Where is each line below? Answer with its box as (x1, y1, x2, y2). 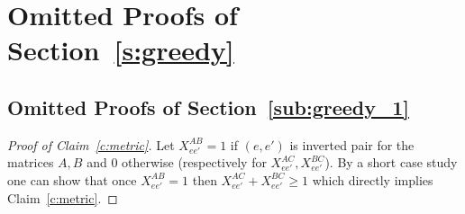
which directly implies (312, 170, 433, 189)
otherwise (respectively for (122, 153, 267, 172)
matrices (7, 153, 54, 172)
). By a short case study (324, 153, 458, 172)
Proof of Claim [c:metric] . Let (7, 135, 175, 154)
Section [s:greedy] (7, 31, 234, 68)
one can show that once (7, 170, 137, 189)
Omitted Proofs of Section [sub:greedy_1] (7, 93, 409, 120)
